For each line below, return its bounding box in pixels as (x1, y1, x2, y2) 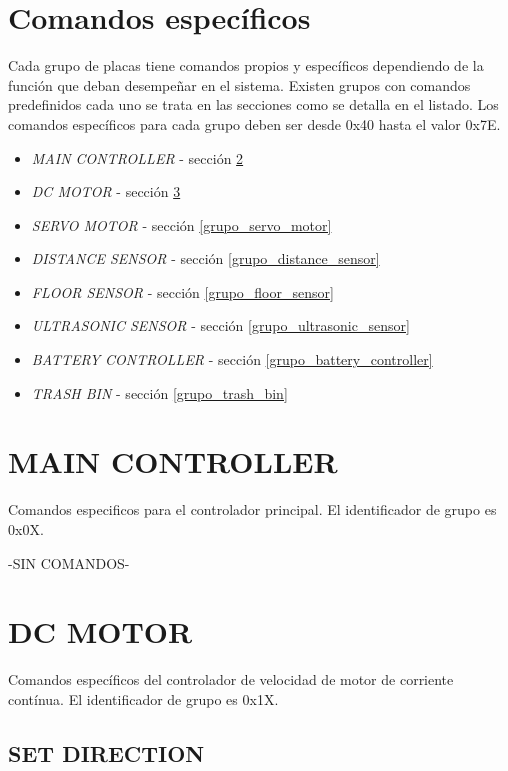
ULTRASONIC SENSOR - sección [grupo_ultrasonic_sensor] (31, 315, 410, 336)
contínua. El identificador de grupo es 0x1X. (8, 688, 279, 709)
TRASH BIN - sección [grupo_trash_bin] (31, 382, 288, 403)
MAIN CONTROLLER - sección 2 (31, 147, 244, 168)
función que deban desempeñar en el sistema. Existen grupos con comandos (8, 74, 471, 95)
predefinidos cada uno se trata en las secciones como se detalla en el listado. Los (8, 94, 499, 115)
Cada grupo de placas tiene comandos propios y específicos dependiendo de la (8, 55, 484, 76)
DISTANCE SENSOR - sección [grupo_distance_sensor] (31, 248, 380, 269)
